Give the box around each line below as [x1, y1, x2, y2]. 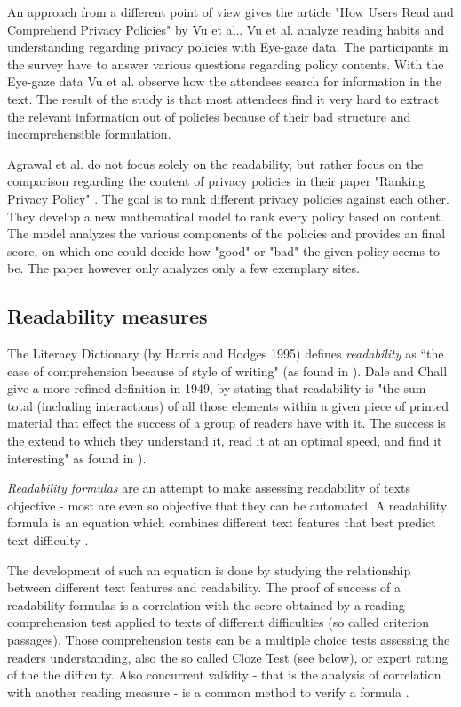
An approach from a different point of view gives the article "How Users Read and [7, 3, 454, 20]
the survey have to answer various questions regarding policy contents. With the [7, 54, 444, 73]
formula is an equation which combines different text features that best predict [7, 513, 436, 532]
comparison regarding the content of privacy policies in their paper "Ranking [7, 172, 425, 190]
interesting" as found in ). [7, 448, 147, 467]
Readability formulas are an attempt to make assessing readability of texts [7, 478, 410, 497]
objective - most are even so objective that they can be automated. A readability [7, 495, 448, 514]
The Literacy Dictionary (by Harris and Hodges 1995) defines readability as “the [7, 344, 444, 363]
